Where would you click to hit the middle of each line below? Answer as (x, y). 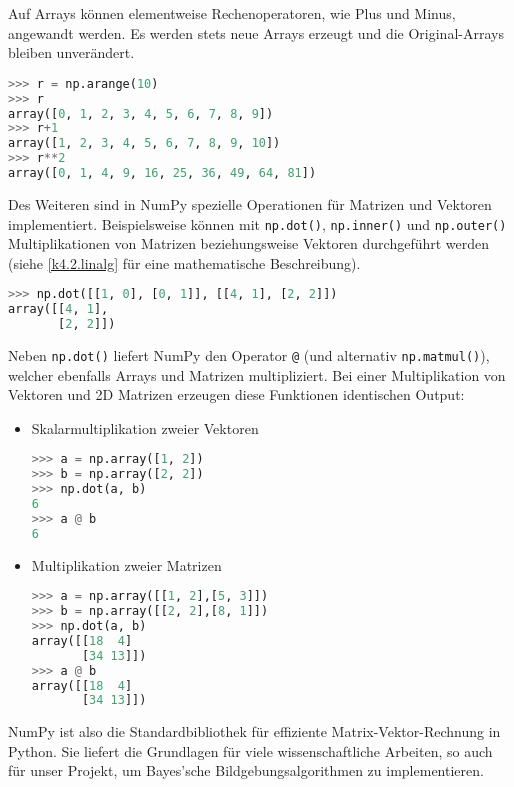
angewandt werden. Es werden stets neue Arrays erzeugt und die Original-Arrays (256, 32)
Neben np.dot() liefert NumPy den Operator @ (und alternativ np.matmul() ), (249, 354)
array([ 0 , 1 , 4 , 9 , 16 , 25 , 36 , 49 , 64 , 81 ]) (162, 173)
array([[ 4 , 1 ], (58, 309)
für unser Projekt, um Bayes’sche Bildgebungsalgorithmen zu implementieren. (246, 770)
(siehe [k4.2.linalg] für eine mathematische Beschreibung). (184, 262)
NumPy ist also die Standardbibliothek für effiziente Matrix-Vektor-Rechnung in (254, 731)
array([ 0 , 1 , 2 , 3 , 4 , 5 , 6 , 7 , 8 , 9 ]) (141, 113)
